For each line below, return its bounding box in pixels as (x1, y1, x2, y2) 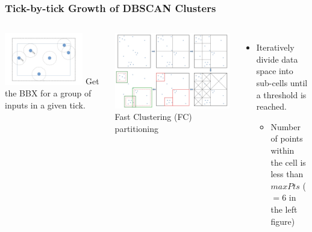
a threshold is (256, 88, 307, 101)
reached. (256, 100, 287, 113)
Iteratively (256, 41, 295, 54)
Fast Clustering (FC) (114, 110, 192, 123)
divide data (256, 52, 298, 65)
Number (270, 120, 301, 133)
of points (270, 132, 303, 145)
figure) (270, 215, 295, 227)
